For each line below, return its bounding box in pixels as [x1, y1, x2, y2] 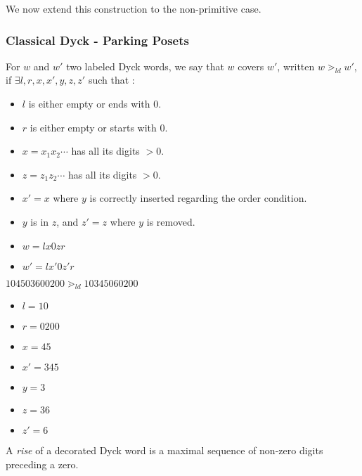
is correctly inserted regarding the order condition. [89, 191, 307, 205]
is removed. [146, 214, 195, 229]
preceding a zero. [6, 456, 79, 471]
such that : [88, 72, 135, 87]
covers [238, 58, 264, 73]
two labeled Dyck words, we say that [66, 58, 224, 73]
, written [277, 58, 315, 73]
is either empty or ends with [28, 96, 150, 110]
